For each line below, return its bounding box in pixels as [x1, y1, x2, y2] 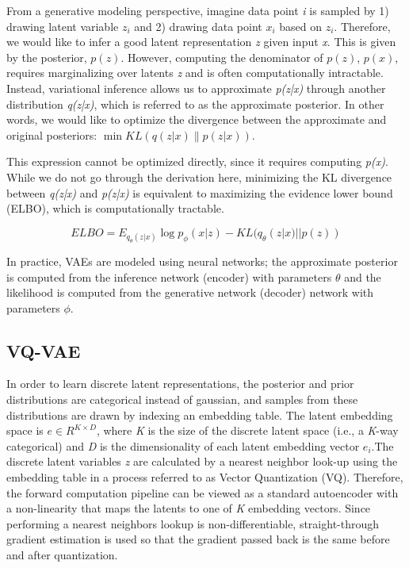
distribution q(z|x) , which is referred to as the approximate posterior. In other [6, 95, 384, 112]
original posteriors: [6, 126, 97, 143]
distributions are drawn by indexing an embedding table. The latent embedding [6, 406, 393, 423]
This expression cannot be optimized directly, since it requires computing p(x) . [6, 153, 388, 170]
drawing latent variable [6, 17, 119, 34]
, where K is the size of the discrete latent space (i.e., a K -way [96, 422, 399, 439]
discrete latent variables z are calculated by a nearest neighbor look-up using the [6, 453, 398, 470]
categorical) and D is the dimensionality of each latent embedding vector [6, 437, 360, 454]
